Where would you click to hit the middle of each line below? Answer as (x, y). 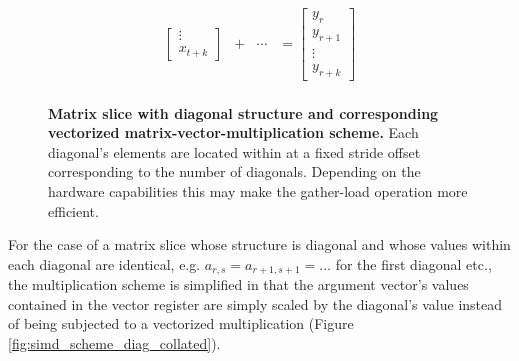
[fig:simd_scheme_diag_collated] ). (114, 342)
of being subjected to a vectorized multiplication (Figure (181, 323)
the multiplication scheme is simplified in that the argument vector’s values (238, 284)
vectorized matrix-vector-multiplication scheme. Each (233, 132)
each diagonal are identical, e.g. (104, 263)
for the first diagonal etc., (413, 263)
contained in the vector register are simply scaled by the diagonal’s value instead (255, 303)
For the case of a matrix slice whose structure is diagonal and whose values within (259, 244)
